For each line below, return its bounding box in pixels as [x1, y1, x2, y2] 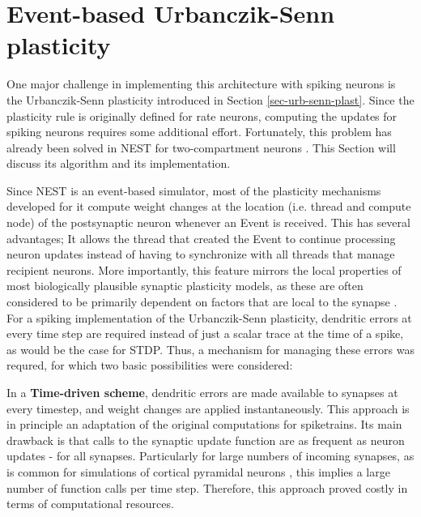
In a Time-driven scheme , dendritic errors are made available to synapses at [6, 384, 398, 400]
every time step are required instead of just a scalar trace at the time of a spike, [6, 325, 404, 342]
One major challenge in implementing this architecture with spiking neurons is [6, 75, 396, 92]
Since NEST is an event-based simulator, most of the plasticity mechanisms [6, 182, 381, 199]
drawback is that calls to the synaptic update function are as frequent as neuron [6, 431, 405, 448]
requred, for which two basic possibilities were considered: [6, 357, 293, 374]
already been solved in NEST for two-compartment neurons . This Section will [6, 139, 396, 156]
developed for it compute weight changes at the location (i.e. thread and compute [6, 198, 411, 215]
